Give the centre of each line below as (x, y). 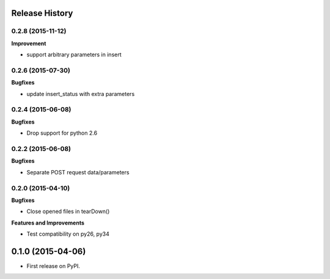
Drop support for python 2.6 (62, 133)
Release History (42, 13)
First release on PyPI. (53, 266)
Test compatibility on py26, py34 (68, 234)
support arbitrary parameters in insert (74, 54)
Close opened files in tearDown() (68, 212)
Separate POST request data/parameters (78, 172)
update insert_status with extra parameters (81, 94)
